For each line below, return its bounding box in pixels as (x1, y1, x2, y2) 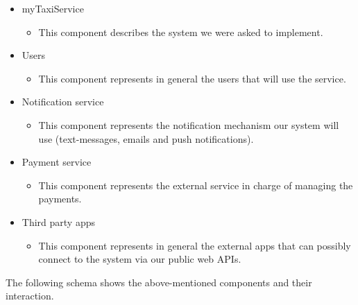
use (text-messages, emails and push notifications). (38, 131, 254, 146)
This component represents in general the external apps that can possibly (38, 238, 351, 252)
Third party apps (22, 214, 95, 229)
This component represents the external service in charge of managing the (38, 177, 353, 192)
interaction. (6, 288, 54, 303)
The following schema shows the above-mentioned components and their (6, 274, 312, 289)
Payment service (22, 155, 92, 169)
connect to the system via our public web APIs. (38, 252, 241, 266)
